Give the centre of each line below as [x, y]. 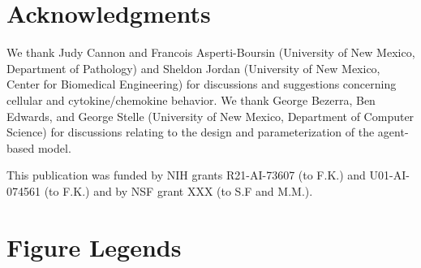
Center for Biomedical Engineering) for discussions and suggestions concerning [202, 84]
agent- [393, 132]
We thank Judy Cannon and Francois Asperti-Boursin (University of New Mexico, [211, 52]
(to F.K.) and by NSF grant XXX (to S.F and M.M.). [178, 190]
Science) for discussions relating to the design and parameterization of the [191, 132]
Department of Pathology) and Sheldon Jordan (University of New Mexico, [193, 68]
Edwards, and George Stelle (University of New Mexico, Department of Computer [210, 116]
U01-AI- [389, 175]
